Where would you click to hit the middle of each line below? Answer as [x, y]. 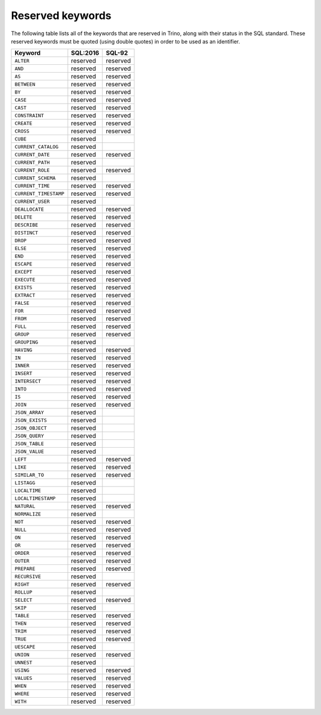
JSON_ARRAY [29, 412]
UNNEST [23, 662]
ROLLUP [23, 592]
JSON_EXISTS [31, 420]
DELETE [23, 217]
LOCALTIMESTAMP [35, 498]
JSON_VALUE [29, 452]
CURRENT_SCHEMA [35, 178]
